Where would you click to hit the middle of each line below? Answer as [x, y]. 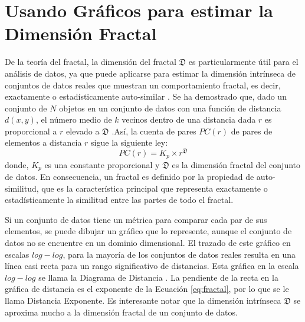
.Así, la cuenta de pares [154, 131]
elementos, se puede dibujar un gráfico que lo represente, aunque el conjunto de [148, 231]
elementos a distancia [43, 142]
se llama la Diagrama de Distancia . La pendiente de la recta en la [158, 277]
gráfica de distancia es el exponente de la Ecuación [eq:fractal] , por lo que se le [147, 289]
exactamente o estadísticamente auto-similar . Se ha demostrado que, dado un [146, 96]
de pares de [252, 131]
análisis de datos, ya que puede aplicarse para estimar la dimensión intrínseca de [150, 73]
